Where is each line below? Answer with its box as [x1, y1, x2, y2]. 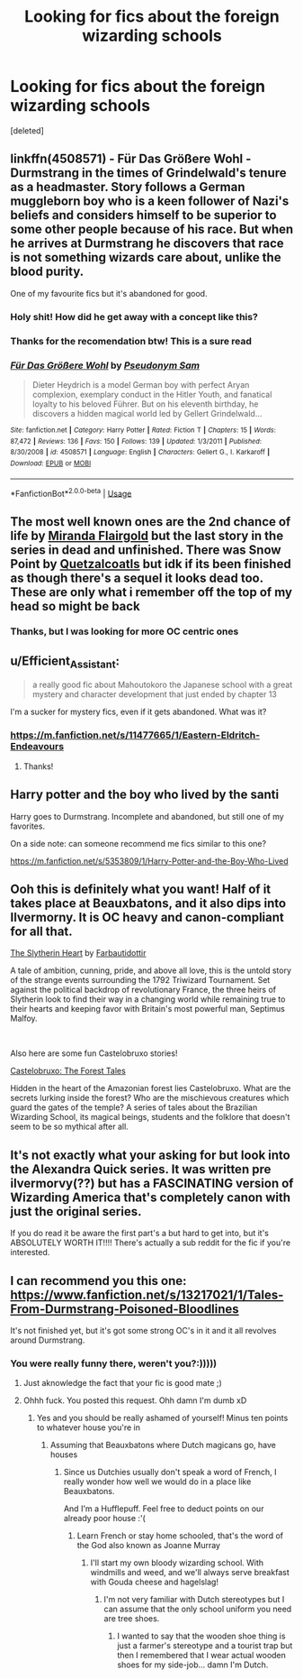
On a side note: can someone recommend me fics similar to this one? [10, 838, 267, 849]
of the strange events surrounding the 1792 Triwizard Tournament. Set [10, 975, 271, 986]
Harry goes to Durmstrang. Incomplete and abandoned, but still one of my [10, 811, 284, 821]
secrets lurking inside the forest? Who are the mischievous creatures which [10, 1093, 290, 1104]
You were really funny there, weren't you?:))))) [10, 1357, 218, 1370]
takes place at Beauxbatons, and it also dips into [10, 895, 287, 911]
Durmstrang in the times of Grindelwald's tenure [10, 165, 287, 181]
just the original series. [10, 1204, 142, 1219]
